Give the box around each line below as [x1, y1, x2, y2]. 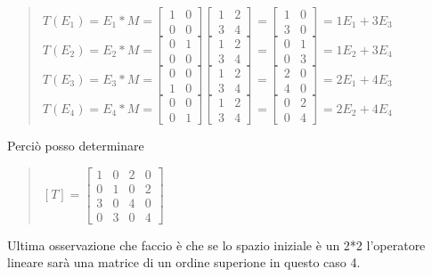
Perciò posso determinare [7, 136, 144, 154]
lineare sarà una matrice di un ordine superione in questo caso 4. [7, 253, 361, 272]
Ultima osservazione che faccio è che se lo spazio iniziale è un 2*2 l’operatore [7, 235, 426, 254]
